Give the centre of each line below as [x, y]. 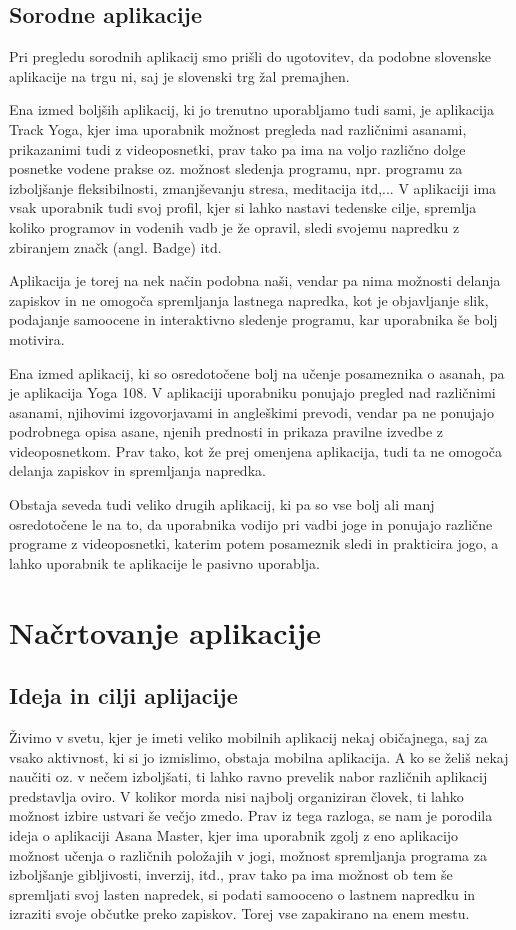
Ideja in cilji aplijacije [123, 695]
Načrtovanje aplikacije [165, 631]
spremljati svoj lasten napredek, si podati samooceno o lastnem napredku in [242, 893]
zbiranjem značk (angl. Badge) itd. [115, 246]
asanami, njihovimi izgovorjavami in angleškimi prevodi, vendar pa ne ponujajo [251, 411]
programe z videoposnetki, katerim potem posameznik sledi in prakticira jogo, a [254, 543]
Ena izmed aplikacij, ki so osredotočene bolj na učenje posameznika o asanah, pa [257, 372]
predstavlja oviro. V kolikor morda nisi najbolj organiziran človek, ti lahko [236, 795]
